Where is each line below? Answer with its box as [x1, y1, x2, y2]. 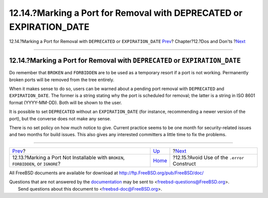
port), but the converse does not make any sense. [9, 115, 111, 121]
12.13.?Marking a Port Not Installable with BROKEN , [12, 154, 125, 161]
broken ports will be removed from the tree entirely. [9, 77, 115, 83]
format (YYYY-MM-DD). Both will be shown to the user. [9, 99, 122, 105]
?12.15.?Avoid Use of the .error [172, 154, 244, 161]
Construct [172, 160, 196, 167]
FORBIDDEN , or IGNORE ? [12, 160, 61, 167]
